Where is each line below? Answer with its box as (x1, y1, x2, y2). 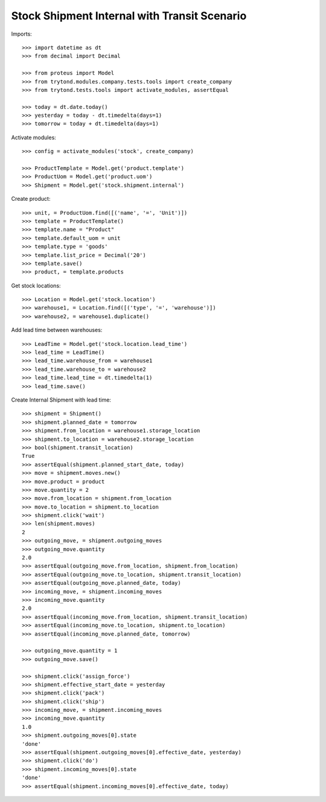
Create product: (11, 195, 51, 203)
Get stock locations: (11, 282, 61, 289)
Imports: (11, 30, 33, 37)
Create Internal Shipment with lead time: (11, 396, 112, 403)
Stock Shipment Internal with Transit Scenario (11, 9, 247, 22)
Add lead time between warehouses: (11, 327, 103, 334)
